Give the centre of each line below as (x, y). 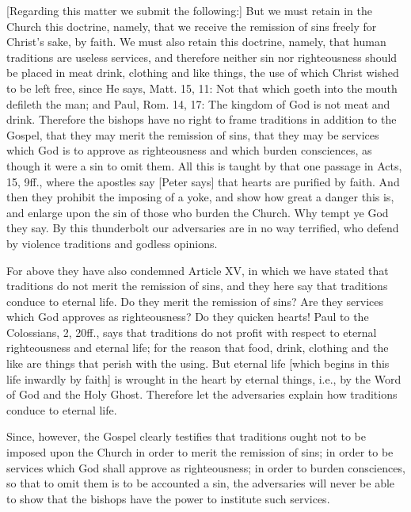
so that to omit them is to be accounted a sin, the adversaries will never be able (201, 483)
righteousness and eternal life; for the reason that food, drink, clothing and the (198, 348)
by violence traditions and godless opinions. (112, 243)
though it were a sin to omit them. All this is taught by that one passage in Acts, (204, 165)
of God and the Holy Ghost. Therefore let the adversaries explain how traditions (202, 394)
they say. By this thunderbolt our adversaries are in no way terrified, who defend (203, 228)
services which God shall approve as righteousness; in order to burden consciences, (206, 467)
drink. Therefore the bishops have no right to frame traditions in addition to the (202, 119)
